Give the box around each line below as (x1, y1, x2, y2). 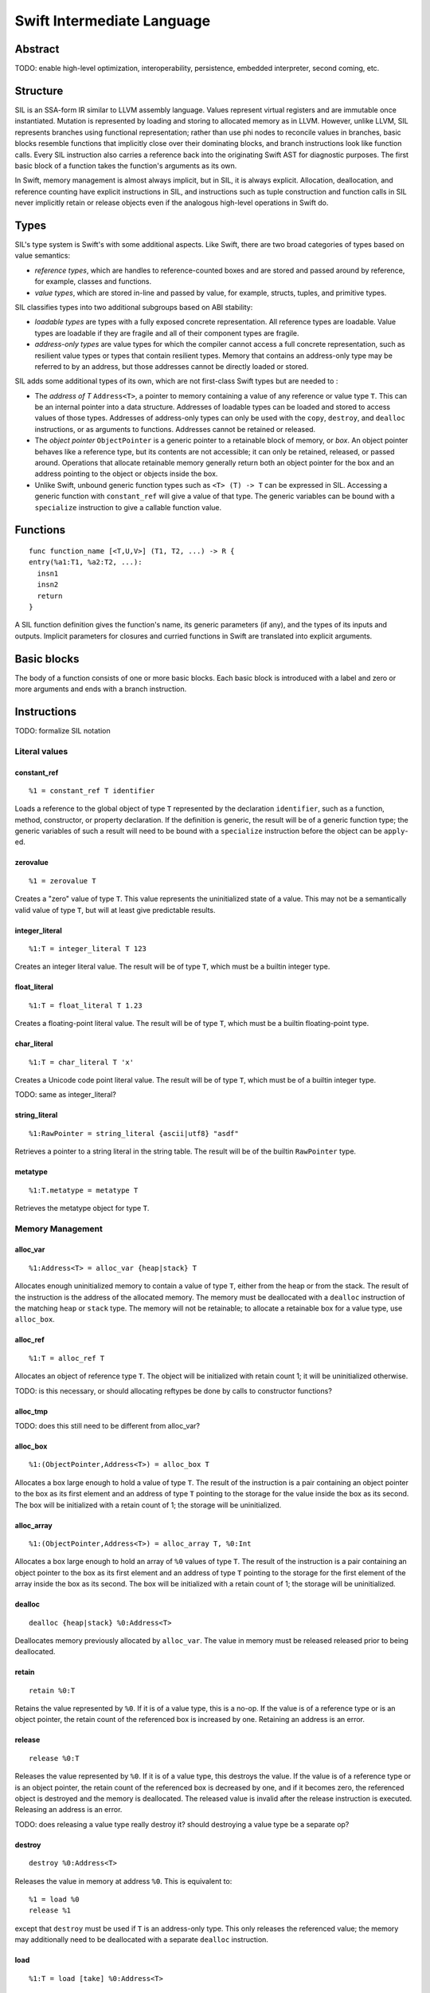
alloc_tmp (14, 1406, 48, 1416)
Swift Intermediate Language (14, 12, 211, 29)
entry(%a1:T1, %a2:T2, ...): (29, 558, 143, 567)
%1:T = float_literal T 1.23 (29, 1000, 143, 1010)
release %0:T (29, 1754, 80, 1763)
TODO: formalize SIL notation (14, 725, 111, 735)
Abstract (14, 42, 60, 56)
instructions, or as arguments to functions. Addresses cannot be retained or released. (34, 424, 316, 434)
